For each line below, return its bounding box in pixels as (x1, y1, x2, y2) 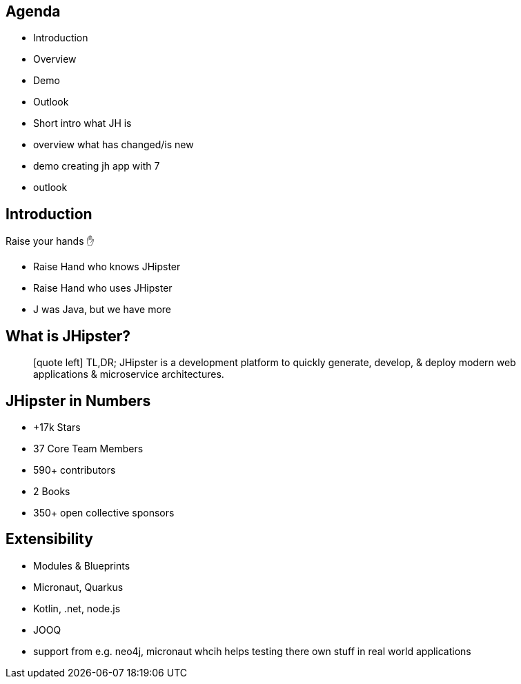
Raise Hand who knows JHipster (33, 261, 181, 273)
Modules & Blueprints (33, 559, 130, 572)
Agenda (6, 3, 61, 20)
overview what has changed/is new (33, 139, 194, 151)
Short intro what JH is (33, 117, 132, 130)
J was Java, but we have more (33, 303, 172, 316)
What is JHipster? (6, 327, 131, 345)
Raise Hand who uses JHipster (33, 282, 173, 294)
